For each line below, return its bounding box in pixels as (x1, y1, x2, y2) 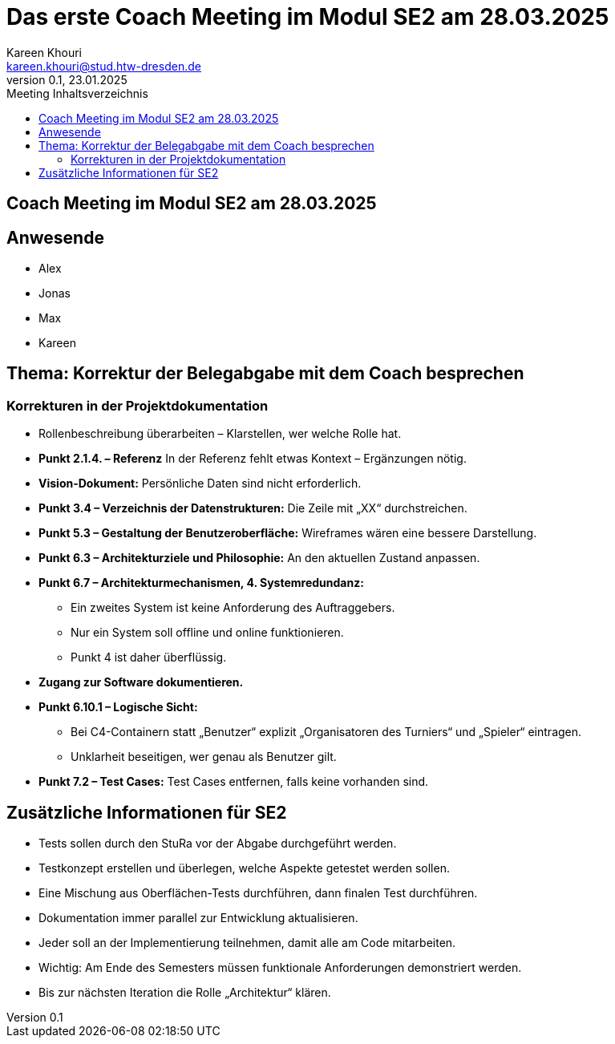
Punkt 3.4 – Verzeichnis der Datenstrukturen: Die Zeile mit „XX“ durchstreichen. (38, 501, 467, 516)
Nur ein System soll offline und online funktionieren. (71, 625, 344, 640)
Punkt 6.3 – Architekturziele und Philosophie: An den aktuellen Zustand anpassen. (38, 551, 480, 565)
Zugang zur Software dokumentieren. (38, 675, 244, 690)
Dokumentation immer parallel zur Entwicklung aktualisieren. (38, 911, 358, 925)
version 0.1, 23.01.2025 (6, 72, 127, 87)
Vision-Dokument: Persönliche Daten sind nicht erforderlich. (38, 476, 362, 491)
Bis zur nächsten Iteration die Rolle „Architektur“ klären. (38, 985, 331, 1000)
